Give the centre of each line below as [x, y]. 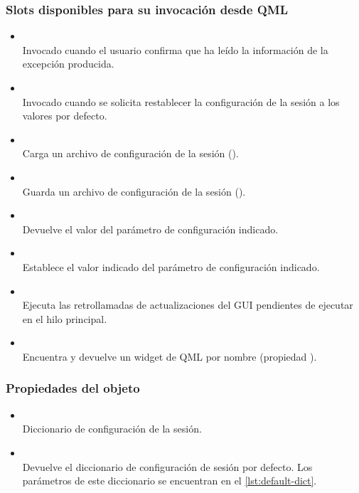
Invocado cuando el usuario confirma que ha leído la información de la [175, 49]
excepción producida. [68, 64]
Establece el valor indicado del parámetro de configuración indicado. [171, 266]
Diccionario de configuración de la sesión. [112, 429]
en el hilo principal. [65, 318]
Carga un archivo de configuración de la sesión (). [130, 153]
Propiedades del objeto [73, 388]
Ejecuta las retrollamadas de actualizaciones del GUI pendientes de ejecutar [188, 305]
